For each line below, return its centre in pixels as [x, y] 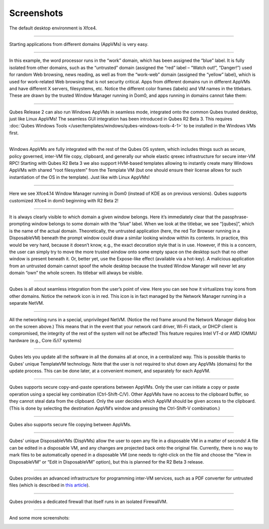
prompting [20, 224]
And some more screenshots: [39, 518]
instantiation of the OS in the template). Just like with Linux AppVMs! [79, 177]
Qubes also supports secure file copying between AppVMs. [70, 424]
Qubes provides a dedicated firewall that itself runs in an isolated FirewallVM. [88, 502]
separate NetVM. [27, 303]
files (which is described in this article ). [49, 485]
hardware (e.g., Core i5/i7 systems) [45, 340]
